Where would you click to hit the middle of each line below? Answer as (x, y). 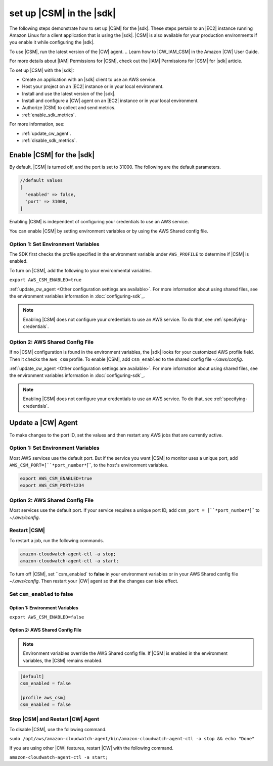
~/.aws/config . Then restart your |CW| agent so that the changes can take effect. (94, 581)
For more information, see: (37, 124)
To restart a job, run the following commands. (57, 540)
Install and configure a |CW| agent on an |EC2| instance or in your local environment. (110, 101)
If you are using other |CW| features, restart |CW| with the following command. (92, 748)
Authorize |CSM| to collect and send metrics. (69, 108)
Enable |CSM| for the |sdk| (52, 155)
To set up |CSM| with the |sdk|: (42, 70)
